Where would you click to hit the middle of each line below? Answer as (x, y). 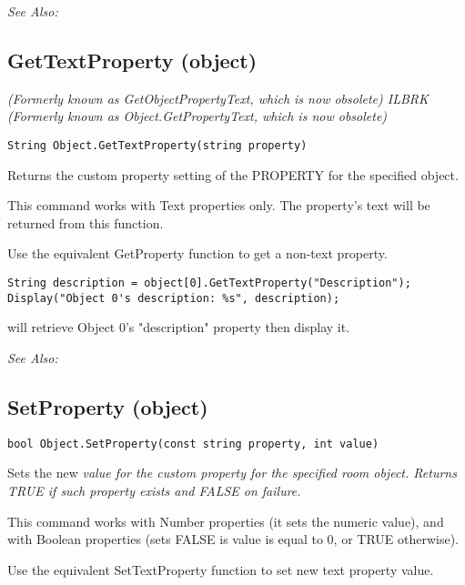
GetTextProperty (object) (132, 60)
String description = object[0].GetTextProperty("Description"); (209, 283)
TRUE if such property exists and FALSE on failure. (154, 490)
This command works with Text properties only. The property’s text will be (219, 205)
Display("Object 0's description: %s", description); (174, 298)
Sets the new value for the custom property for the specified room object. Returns (232, 473)
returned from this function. (86, 222)
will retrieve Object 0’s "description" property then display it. (179, 327)
